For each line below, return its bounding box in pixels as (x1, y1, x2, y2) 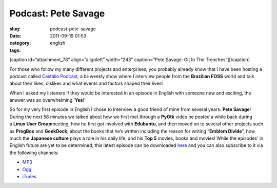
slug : (9, 26, 21, 32)
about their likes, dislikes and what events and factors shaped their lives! (9, 80, 163, 87)
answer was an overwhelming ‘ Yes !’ (9, 97, 86, 103)
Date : (9, 32, 22, 39)
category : (9, 40, 31, 46)
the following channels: (9, 149, 59, 156)
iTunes (22, 173, 37, 179)
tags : (9, 47, 21, 53)
